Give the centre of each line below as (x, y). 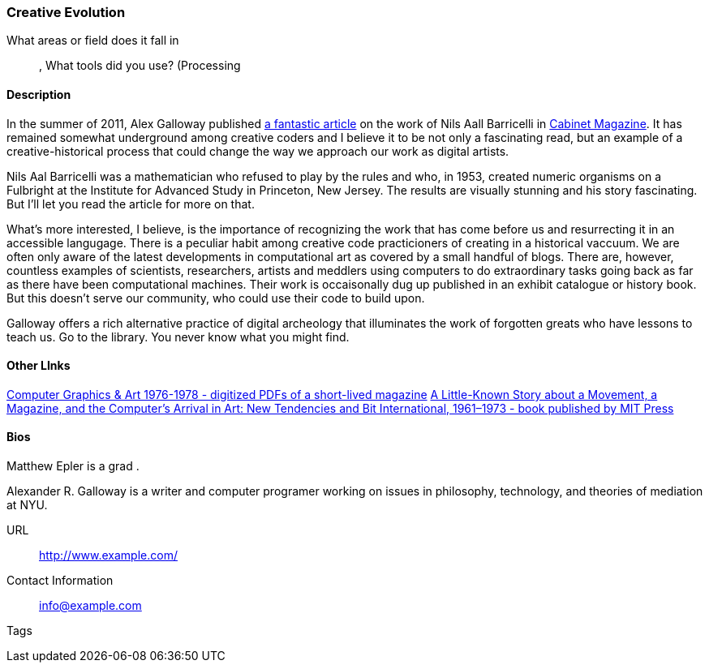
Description (39, 94)
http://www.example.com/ (108, 555)
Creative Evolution (66, 12)
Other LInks (39, 366)
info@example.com (90, 606)
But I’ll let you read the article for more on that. (131, 204)
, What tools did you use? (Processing (140, 66)
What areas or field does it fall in (93, 41)
